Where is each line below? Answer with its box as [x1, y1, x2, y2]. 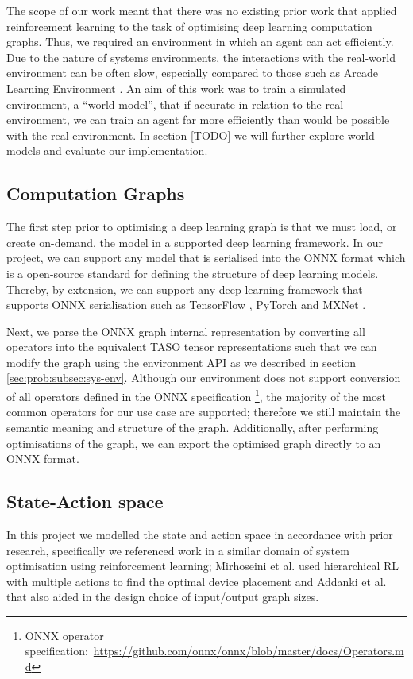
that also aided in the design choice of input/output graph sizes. [6, 588, 319, 605]
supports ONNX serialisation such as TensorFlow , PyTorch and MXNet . [6, 296, 366, 313]
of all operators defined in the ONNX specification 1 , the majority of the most [6, 386, 386, 404]
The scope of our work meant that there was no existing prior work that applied [6, 2, 397, 18]
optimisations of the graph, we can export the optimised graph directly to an [6, 434, 381, 451]
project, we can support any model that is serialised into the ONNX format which [6, 249, 406, 266]
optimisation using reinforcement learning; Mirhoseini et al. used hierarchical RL [6, 557, 399, 574]
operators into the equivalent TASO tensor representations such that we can [6, 338, 377, 355]
